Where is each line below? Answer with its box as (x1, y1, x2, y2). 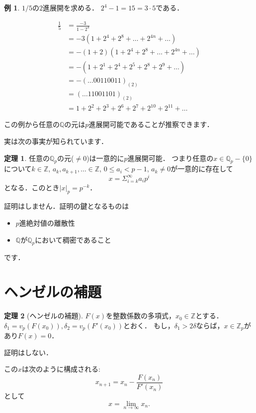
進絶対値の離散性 (19, 218, 75, 228)
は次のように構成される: (22, 364, 100, 374)
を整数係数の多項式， (106, 310, 176, 321)
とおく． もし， (123, 320, 174, 330)
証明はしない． (4, 347, 53, 357)
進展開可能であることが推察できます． (88, 119, 214, 130)
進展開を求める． (42, 2, 98, 12)
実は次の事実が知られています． (4, 136, 108, 146)
